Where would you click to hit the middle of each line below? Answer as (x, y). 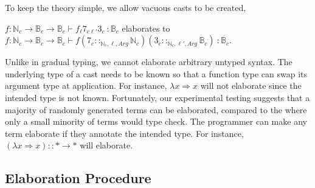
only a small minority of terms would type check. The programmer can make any (156, 121)
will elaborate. (106, 145)
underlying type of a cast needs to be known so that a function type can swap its (156, 73)
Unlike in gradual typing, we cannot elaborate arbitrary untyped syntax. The (149, 62)
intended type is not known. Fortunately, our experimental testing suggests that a (157, 97)
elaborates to (146, 28)
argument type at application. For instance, (86, 85)
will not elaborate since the (251, 85)
